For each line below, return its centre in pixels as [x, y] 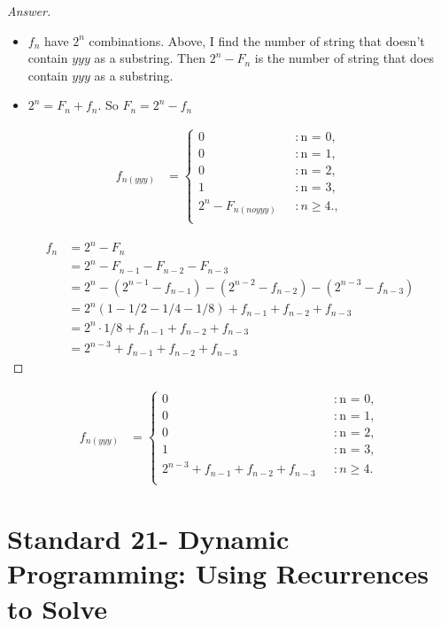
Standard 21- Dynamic [148, 539]
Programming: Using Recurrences [218, 573]
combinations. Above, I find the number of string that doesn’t [257, 40]
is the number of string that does [344, 58]
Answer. [29, 11]
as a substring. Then [150, 58]
